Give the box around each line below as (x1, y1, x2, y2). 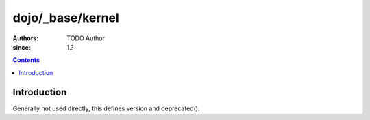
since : (12, 43, 31, 51)
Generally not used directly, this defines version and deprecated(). (12, 104, 200, 112)
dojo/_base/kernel (12, 10, 119, 25)
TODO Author (66, 34, 106, 42)
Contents (12, 56, 40, 64)
